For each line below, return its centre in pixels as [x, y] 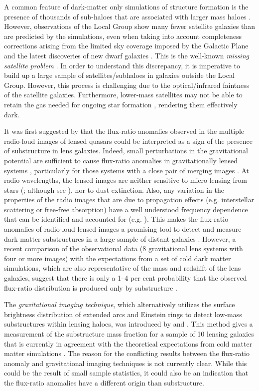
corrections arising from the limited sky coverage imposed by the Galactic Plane [126, 46]
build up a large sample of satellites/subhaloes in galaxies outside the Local [119, 75]
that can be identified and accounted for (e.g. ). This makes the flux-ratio [116, 219]
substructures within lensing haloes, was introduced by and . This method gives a [129, 324]
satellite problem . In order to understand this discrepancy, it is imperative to [122, 65]
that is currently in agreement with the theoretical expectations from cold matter [128, 343]
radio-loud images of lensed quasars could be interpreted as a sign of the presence [128, 141]
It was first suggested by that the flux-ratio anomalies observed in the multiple [124, 131]
